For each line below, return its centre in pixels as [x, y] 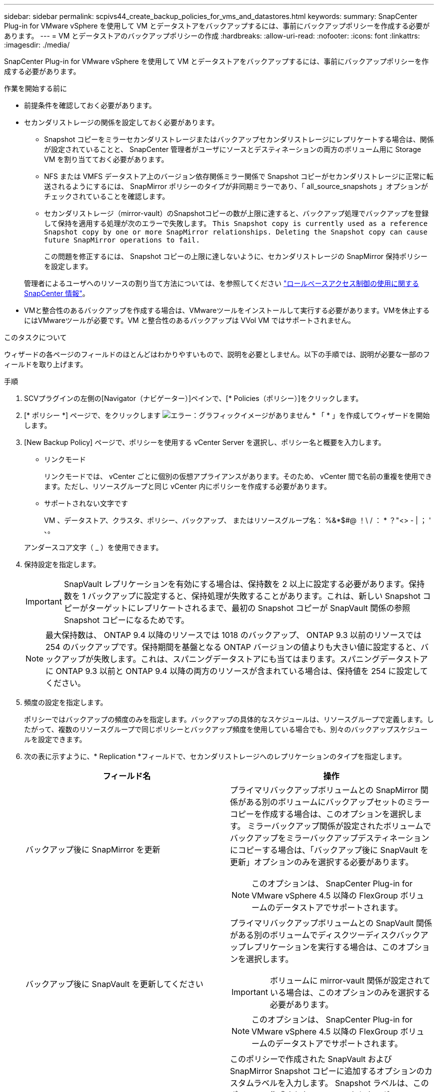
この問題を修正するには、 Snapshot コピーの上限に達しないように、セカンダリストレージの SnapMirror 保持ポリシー [236, 256]
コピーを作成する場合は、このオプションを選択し [322, 814]
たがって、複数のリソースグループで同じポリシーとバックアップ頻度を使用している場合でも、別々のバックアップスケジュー [226, 729]
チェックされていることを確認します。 [107, 196]
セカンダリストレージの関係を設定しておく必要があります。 [121, 122]
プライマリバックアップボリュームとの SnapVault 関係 [331, 923]
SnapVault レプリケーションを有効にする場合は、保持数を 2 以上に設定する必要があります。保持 [244, 584]
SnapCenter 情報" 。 [57, 293]
